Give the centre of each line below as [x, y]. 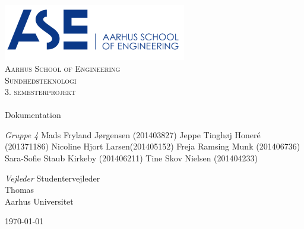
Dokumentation [33, 115]
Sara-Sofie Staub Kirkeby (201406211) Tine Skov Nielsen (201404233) [132, 158]
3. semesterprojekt [40, 92]
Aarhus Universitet [39, 201]
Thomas [20, 190]
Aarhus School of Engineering [63, 68]
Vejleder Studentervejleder [53, 178]
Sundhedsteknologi [41, 80]
